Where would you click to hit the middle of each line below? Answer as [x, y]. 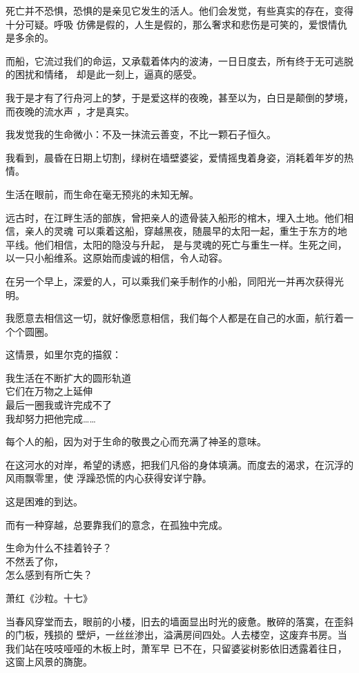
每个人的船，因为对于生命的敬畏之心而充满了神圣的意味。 [136, 441]
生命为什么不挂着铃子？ [59, 548]
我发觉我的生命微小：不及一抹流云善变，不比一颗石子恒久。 [141, 134]
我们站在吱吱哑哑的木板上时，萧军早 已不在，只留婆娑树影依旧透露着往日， [176, 648]
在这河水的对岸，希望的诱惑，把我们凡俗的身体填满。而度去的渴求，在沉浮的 [179, 464]
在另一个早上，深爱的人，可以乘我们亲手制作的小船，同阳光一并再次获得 [170, 281]
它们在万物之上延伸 [49, 391]
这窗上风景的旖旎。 [49, 662]
